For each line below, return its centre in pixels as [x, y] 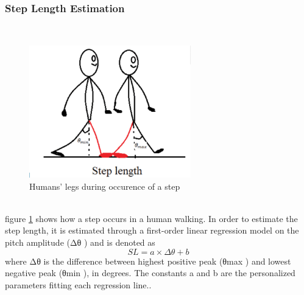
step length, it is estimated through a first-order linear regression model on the [152, 230]
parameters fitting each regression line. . [78, 284]
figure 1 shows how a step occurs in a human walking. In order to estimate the [151, 218]
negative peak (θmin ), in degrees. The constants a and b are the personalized [150, 273]
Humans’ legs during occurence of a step [105, 186]
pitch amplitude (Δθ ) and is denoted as [80, 242]
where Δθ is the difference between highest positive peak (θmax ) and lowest [148, 261]
